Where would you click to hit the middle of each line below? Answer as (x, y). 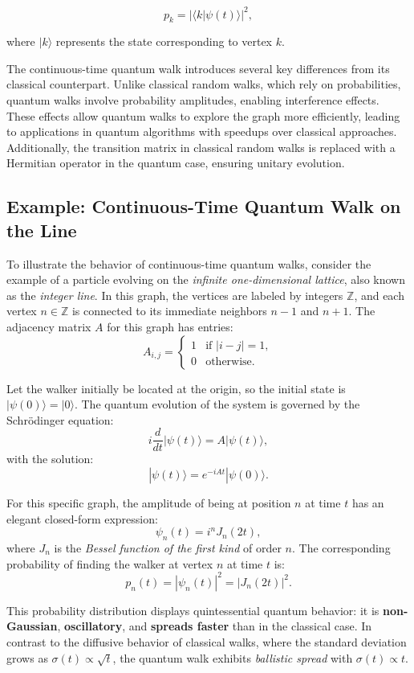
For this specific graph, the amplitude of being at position (149, 503)
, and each (379, 295)
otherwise (229, 361)
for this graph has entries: (170, 327)
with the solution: (50, 459)
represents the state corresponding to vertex (164, 41)
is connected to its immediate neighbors (169, 311)
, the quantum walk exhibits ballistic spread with (233, 657)
